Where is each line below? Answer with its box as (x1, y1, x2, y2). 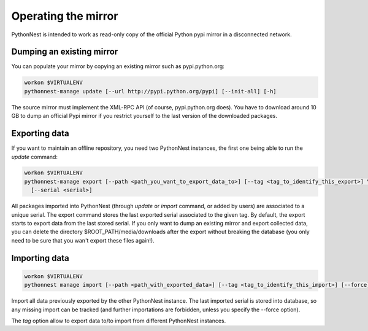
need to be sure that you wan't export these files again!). (11, 236, 155, 244)
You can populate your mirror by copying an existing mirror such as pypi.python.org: (11, 63, 225, 70)
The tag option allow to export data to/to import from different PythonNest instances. (11, 317, 226, 324)
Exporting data (11, 128, 70, 139)
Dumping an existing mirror (11, 47, 118, 57)
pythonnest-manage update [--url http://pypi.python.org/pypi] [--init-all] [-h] (24, 88, 277, 95)
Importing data (11, 252, 70, 263)
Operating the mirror (11, 9, 118, 23)
